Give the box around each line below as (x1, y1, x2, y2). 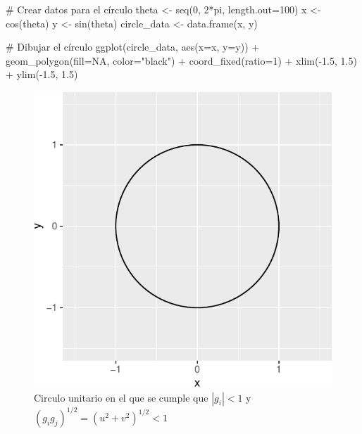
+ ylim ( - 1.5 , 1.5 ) (6, 67, 78, 82)
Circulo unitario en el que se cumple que (34, 390, 208, 404)
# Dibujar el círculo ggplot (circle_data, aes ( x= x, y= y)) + (6, 39, 260, 54)
